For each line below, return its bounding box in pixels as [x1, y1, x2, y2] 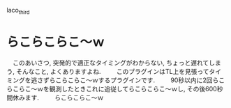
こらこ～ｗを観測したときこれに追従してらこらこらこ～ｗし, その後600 [12, 84, 217, 93]
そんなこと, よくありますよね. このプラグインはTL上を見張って [15, 67, 210, 75]
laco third [6, 6, 30, 16]
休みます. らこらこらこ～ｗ [12, 93, 104, 102]
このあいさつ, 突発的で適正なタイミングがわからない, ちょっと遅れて [12, 59, 209, 67]
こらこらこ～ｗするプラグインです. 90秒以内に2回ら [54, 76, 219, 84]
